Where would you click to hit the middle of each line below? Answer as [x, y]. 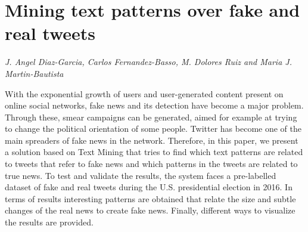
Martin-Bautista [34, 73]
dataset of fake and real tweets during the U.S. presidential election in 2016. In [149, 187]
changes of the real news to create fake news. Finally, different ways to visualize [150, 210]
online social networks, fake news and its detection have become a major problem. [154, 105]
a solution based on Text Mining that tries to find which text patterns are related [154, 152]
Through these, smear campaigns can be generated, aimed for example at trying [151, 117]
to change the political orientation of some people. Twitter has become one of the [153, 129]
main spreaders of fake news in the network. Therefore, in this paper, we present [152, 140]
